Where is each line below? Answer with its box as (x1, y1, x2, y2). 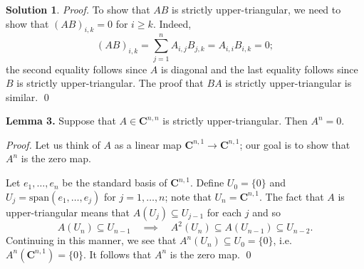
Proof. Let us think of (6, 137, 100, 152)
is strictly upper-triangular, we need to (172, 2, 341, 16)
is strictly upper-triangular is (225, 75, 352, 90)
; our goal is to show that (239, 137, 350, 152)
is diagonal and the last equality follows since (160, 61, 358, 76)
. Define (189, 175, 224, 190)
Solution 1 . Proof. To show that (6, 2, 150, 16)
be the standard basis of (62, 175, 167, 190)
